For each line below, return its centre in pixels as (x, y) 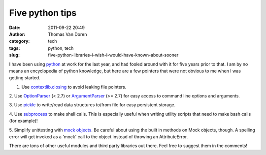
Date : (15, 28)
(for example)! (23, 121)
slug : (14, 55)
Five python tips (43, 13)
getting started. (25, 78)
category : (19, 41)
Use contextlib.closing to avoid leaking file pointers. (74, 87)
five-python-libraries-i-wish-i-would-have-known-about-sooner (113, 55)
